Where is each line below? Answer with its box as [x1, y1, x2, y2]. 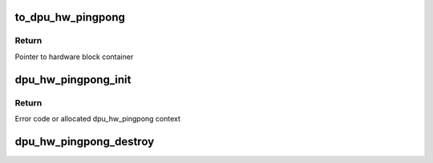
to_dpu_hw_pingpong [14, 10, 126, 24]
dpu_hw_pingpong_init [14, 73, 132, 86]
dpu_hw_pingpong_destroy [14, 134, 155, 148]
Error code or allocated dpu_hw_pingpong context [14, 113, 180, 123]
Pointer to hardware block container [14, 52, 134, 62]
